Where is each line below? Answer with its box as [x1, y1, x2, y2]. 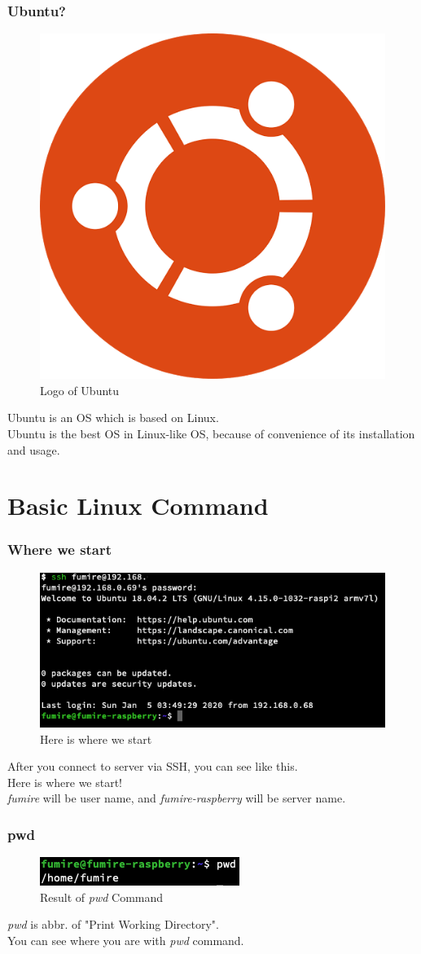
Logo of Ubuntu [40, 381, 120, 398]
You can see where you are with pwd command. [7, 932, 244, 949]
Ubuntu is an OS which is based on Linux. [7, 409, 219, 426]
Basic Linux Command [7, 489, 269, 522]
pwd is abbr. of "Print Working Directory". [7, 916, 219, 933]
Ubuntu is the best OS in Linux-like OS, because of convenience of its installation [7, 425, 415, 442]
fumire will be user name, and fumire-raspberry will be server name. [7, 789, 346, 807]
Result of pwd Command [40, 888, 164, 905]
